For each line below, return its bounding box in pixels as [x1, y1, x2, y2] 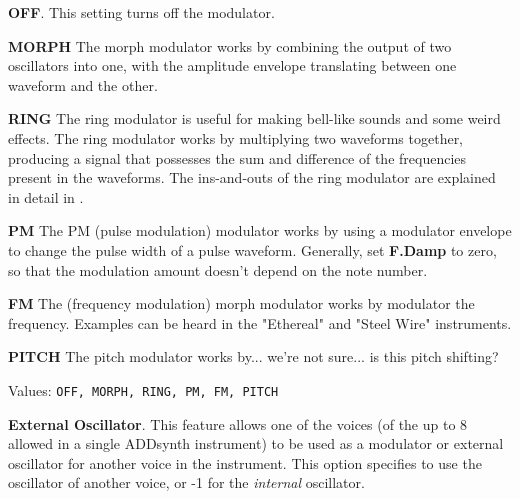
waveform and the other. [8, 74, 158, 95]
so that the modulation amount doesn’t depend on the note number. [8, 259, 428, 280]
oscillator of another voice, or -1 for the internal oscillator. [8, 472, 365, 493]
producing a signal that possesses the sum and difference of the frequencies [8, 147, 467, 168]
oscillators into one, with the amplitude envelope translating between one [8, 55, 457, 76]
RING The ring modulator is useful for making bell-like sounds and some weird [8, 108, 501, 129]
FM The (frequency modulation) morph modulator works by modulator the [8, 293, 475, 314]
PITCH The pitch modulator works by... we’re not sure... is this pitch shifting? [8, 346, 499, 367]
